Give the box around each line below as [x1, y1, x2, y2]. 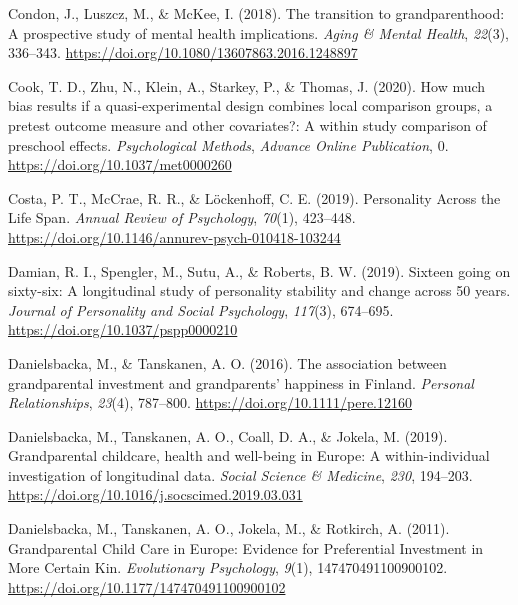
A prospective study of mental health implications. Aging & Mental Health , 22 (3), [8, 22, 509, 43]
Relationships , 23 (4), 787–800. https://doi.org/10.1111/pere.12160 [8, 392, 412, 413]
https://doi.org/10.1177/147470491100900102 [8, 576, 286, 597]
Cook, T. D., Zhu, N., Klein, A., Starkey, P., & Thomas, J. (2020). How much [8, 75, 486, 96]
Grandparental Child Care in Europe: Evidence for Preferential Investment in [8, 537, 484, 558]
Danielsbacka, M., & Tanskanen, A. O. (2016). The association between [8, 352, 447, 373]
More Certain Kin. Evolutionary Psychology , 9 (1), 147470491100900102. [8, 557, 448, 578]
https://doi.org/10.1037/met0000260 [8, 154, 232, 175]
